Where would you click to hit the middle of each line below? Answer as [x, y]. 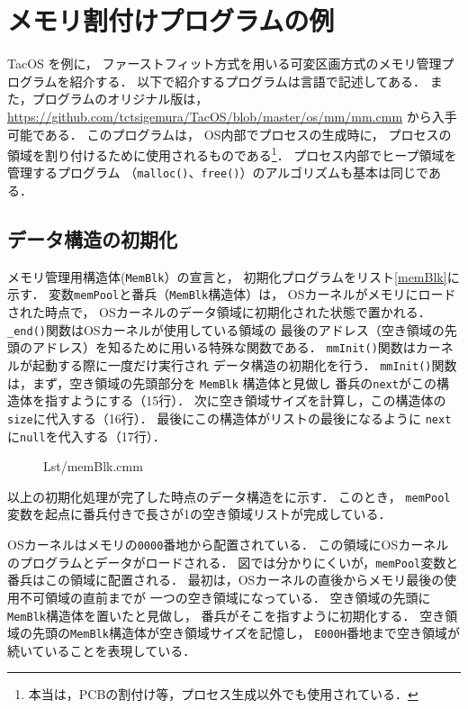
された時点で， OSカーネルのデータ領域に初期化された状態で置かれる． [219, 312]
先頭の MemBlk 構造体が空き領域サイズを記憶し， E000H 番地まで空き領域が [246, 633]
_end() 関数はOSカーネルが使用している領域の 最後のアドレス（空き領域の [226, 329]
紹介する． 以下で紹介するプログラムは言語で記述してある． [247, 81]
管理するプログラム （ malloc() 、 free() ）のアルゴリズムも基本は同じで [218, 173]
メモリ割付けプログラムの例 [171, 20]
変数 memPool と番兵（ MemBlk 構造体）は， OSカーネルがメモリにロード [252, 294]
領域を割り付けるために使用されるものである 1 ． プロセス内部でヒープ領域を [232, 154]
